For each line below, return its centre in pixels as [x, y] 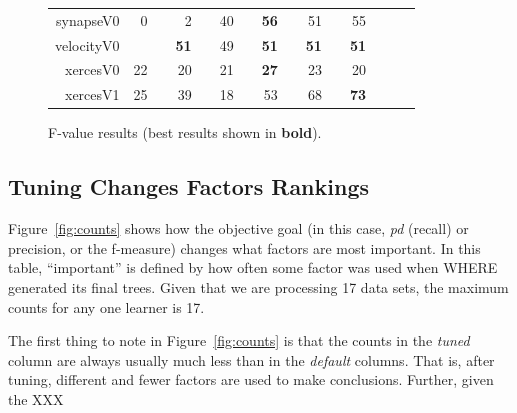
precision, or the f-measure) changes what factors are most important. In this [244, 247]
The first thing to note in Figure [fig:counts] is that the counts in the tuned [239, 340]
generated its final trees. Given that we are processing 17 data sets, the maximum [258, 286]
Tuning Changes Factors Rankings [189, 186]
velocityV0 [87, 44]
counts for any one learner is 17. [106, 306]
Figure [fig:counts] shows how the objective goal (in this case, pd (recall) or [238, 228]
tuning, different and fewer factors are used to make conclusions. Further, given [251, 379]
